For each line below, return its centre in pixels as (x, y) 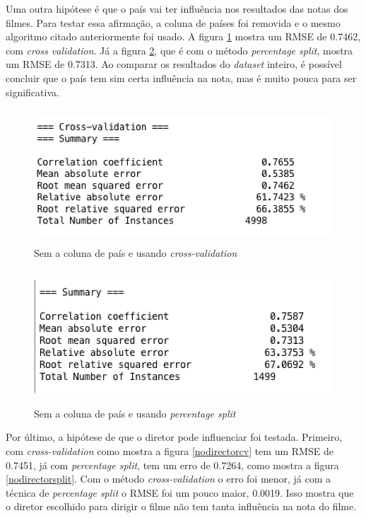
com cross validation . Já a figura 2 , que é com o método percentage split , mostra (179, 50)
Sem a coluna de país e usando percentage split (135, 413)
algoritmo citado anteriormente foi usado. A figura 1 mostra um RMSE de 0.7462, (183, 36)
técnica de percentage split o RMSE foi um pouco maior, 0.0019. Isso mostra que (180, 492)
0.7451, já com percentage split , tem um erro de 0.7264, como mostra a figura (172, 465)
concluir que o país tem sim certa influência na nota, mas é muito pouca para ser (181, 77)
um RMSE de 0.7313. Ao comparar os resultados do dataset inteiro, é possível (174, 64)
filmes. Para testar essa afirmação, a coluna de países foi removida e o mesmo (173, 22)
